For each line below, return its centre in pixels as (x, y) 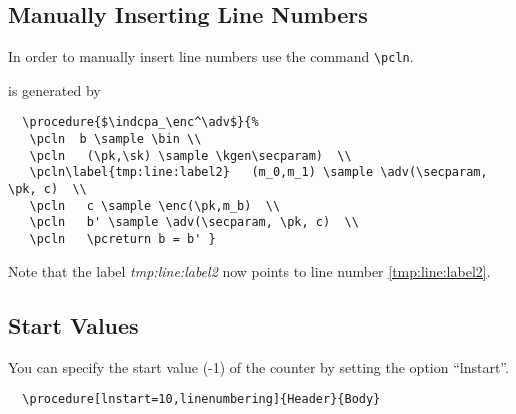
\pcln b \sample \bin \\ (115, 139)
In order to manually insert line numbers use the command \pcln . (211, 56)
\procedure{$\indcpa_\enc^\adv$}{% (140, 122)
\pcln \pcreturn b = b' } (122, 239)
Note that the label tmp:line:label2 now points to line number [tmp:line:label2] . (249, 270)
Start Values (73, 324)
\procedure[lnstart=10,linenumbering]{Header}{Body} (201, 399)
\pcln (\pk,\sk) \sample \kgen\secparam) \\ (190, 155)
